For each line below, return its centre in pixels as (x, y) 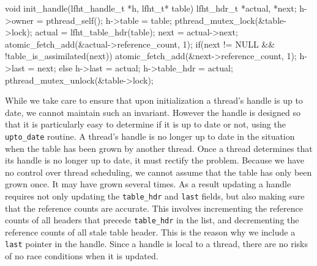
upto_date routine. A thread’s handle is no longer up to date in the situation (150, 136)
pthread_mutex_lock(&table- (230, 20)
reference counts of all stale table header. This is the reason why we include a (150, 232)
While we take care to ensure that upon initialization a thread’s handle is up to (154, 100)
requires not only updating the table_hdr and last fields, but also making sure (155, 196)
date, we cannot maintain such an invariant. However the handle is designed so (153, 112)
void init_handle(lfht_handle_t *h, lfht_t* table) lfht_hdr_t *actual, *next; (151, 8)
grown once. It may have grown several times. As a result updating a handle (148, 184)
